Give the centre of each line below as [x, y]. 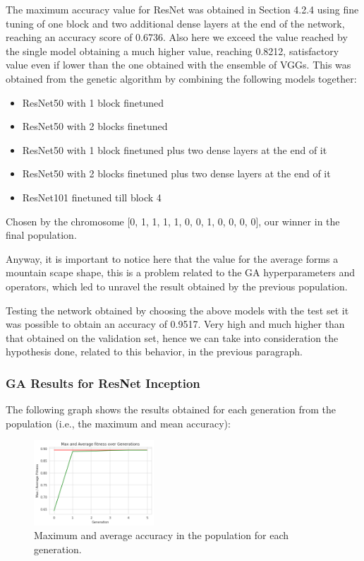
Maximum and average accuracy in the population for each [162, 535]
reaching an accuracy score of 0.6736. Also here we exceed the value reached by [177, 37]
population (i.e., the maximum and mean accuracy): [118, 423]
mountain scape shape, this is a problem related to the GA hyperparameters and [180, 272]
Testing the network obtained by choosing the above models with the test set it [177, 310]
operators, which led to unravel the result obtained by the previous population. [177, 286]
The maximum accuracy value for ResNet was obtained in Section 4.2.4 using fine [182, 9]
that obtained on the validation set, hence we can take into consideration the [172, 337]
